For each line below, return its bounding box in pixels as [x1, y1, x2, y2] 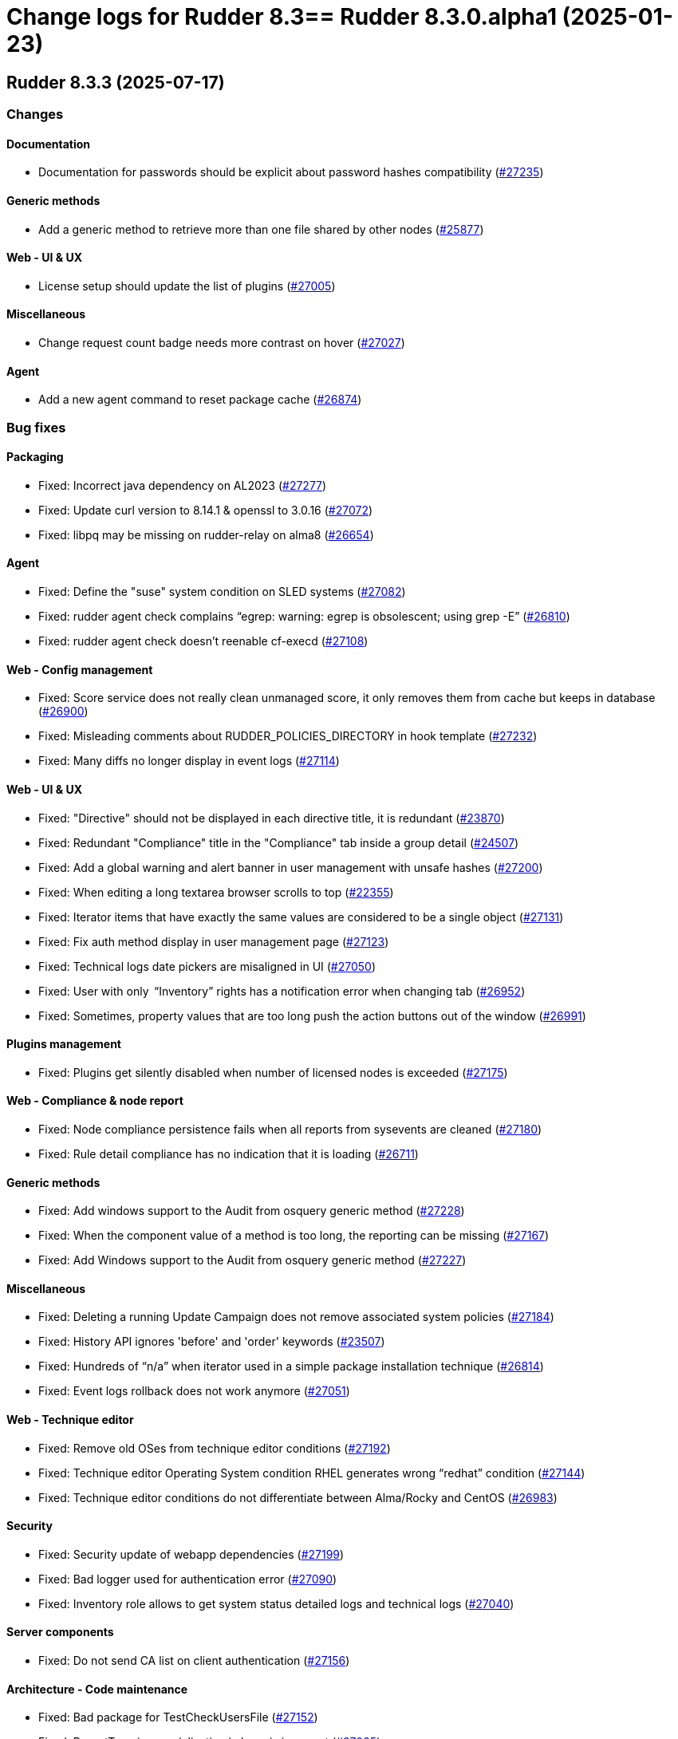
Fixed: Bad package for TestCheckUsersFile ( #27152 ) [38, 1710, 318, 1725]
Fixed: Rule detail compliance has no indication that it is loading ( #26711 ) [38, 1146, 419, 1161]
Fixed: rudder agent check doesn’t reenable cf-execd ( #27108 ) [38, 634, 369, 649]
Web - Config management [6, 662, 153, 676]
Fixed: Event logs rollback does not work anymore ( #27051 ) [38, 1384, 350, 1398]
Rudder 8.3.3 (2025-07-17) [6, 72, 225, 93]
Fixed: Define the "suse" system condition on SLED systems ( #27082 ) [38, 585, 406, 599]
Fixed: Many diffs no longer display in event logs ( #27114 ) [38, 754, 340, 768]
